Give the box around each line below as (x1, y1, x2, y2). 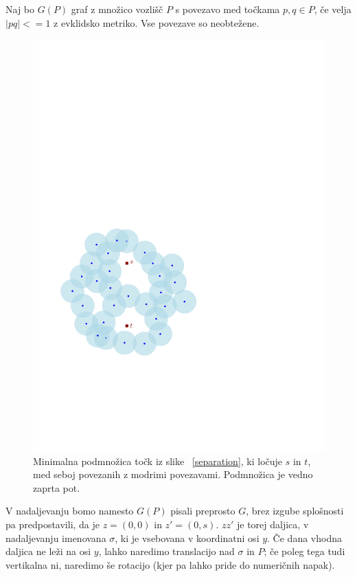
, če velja (314, 2, 352, 16)
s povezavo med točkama (175, 2, 280, 16)
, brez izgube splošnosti (246, 504, 344, 518)
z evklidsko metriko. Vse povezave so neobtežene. (54, 15, 260, 30)
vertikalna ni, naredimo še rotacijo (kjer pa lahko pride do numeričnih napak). (5, 557, 335, 572)
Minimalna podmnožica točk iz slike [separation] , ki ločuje (33, 453, 283, 468)
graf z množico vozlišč (71, 2, 163, 16)
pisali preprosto (170, 504, 235, 518)
